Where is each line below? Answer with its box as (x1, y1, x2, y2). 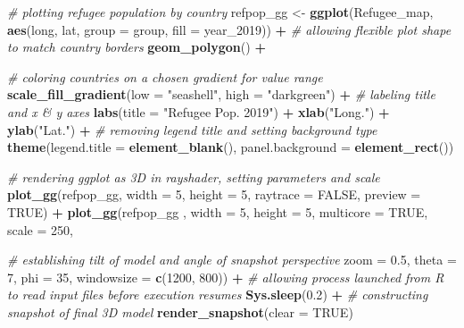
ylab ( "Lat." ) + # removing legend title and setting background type (7, 120, 377, 139)
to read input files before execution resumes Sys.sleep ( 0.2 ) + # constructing (7, 285, 428, 304)
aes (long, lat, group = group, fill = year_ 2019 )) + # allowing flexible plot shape (7, 20, 452, 38)
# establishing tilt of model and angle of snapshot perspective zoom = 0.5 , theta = (7, 250, 457, 269)
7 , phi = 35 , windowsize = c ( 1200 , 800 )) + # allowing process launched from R (7, 267, 444, 286)
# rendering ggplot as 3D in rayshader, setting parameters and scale (7, 167, 380, 186)
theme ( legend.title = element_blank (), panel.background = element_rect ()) (7, 138, 454, 156)
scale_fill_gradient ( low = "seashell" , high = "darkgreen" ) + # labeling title (7, 85, 435, 104)
